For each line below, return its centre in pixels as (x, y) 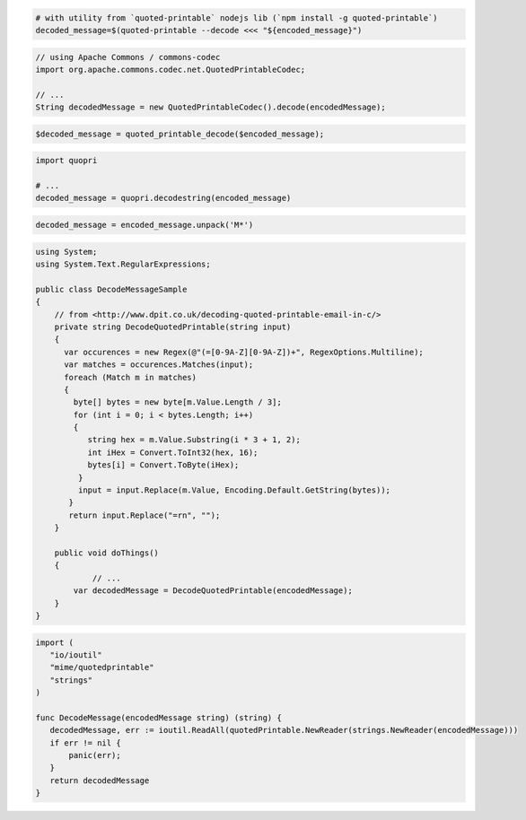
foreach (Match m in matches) (131, 377)
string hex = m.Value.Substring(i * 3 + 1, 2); (194, 440)
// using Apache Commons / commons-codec (128, 57)
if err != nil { (85, 743)
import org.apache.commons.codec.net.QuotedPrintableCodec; (171, 69)
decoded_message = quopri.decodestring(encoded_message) (163, 198)
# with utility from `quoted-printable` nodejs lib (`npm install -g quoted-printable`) (237, 17)
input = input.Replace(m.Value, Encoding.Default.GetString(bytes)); (234, 490)
